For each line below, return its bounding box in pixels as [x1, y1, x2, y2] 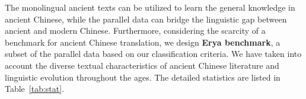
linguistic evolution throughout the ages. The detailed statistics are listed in [5, 71, 280, 83]
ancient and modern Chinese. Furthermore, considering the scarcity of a [5, 24, 266, 37]
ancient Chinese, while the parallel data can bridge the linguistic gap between [5, 12, 287, 25]
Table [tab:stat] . [5, 82, 65, 95]
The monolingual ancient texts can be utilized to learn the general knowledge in [5, 1, 295, 13]
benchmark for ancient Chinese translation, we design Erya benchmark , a [5, 36, 280, 48]
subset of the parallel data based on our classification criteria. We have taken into [5, 47, 302, 60]
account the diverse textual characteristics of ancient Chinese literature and [5, 59, 279, 71]
